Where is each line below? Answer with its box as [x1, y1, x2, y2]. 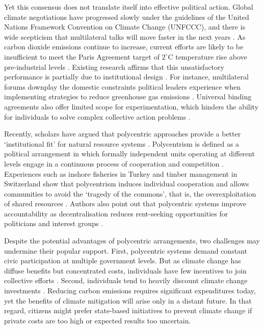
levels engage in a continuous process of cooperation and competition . [4, 158, 224, 169]
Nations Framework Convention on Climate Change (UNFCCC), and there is [4, 21, 246, 32]
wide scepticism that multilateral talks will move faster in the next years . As [4, 31, 246, 42]
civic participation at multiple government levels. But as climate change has [4, 255, 241, 266]
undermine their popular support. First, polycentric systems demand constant [4, 245, 247, 256]
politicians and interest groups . [4, 218, 103, 229]
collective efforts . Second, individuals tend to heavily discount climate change [4, 275, 248, 286]
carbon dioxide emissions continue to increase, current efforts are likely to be [4, 41, 244, 52]
